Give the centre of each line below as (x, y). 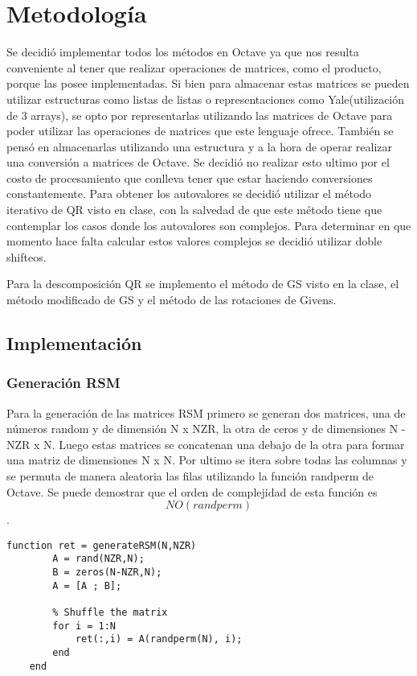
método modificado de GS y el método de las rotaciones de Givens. (172, 300)
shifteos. (27, 256)
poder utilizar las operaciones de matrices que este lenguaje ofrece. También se (200, 131)
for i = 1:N (84, 626)
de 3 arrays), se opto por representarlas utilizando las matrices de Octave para (200, 115)
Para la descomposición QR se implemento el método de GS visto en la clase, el (203, 284)
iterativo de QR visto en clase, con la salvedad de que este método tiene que (194, 210)
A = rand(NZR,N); (98, 559)
